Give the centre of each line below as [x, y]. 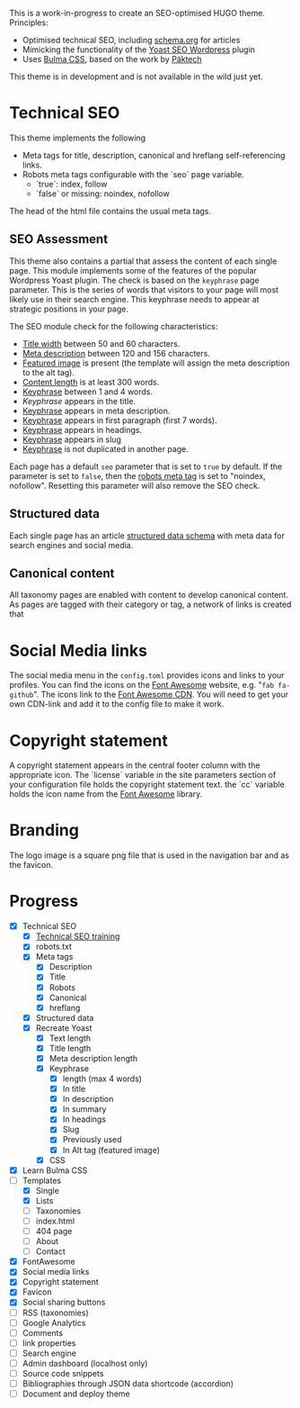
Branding [44, 830]
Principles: [29, 23]
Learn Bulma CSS [55, 1170]
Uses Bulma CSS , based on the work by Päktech [112, 59]
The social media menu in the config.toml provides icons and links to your [147, 675]
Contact [50, 1251]
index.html [55, 1221]
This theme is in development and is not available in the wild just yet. [136, 77]
